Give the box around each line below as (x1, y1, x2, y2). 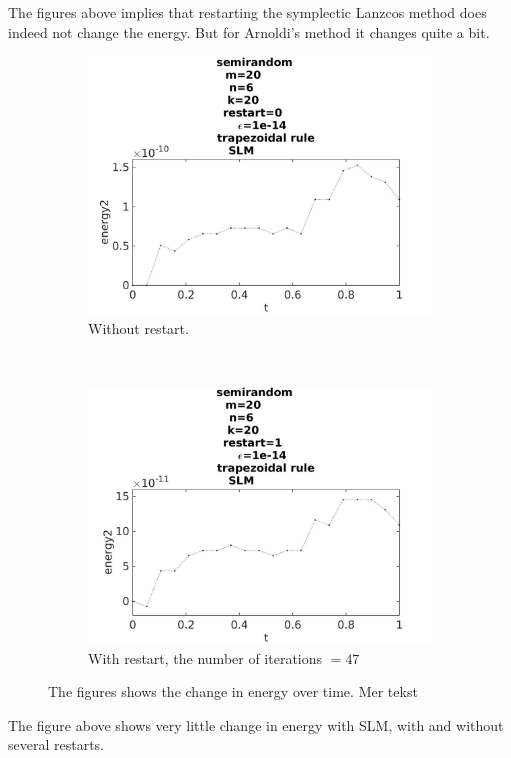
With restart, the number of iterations (88, 647, 323, 668)
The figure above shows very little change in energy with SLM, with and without (8, 714, 504, 735)
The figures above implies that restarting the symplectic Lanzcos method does (8, 2, 487, 22)
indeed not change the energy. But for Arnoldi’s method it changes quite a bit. (8, 21, 490, 42)
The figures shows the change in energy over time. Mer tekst (48, 681, 418, 702)
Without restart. (88, 317, 189, 338)
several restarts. (8, 734, 104, 755)
